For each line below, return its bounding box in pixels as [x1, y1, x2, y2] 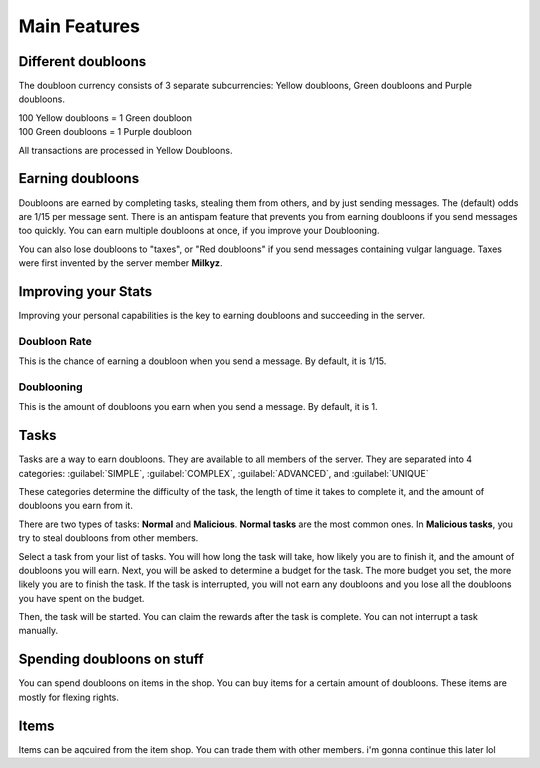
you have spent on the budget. [18, 592, 145, 604]
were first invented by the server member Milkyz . [18, 257, 223, 269]
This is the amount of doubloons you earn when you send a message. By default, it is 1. [18, 401, 378, 413]
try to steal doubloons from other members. [18, 532, 199, 544]
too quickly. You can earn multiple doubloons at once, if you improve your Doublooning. [18, 225, 380, 237]
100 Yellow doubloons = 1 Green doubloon [18, 111, 192, 124]
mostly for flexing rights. [18, 691, 120, 703]
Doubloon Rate [18, 334, 92, 348]
